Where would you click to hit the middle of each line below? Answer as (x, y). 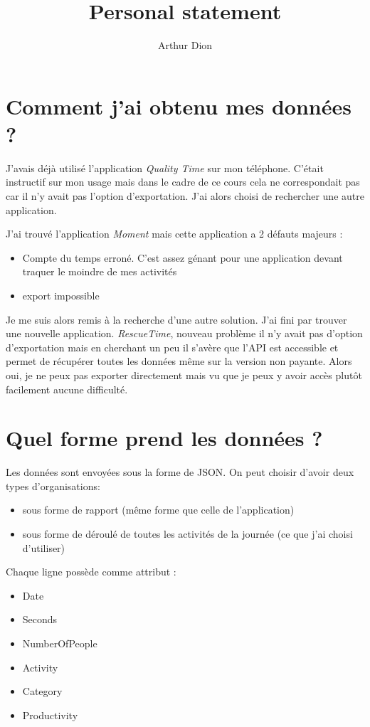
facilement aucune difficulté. (67, 389)
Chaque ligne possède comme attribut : (91, 572)
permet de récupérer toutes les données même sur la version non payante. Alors (179, 361)
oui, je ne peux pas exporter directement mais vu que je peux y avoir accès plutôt (184, 375)
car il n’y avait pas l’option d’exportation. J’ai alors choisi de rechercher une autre (185, 196)
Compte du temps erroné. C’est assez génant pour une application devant (183, 257)
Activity (40, 667)
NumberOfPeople (60, 643)
